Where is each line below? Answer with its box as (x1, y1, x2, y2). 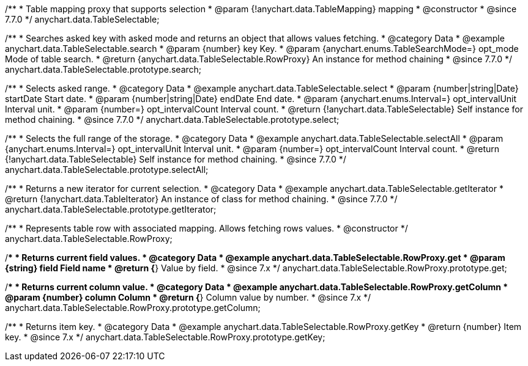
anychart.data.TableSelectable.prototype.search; (5, 64, 202, 75)
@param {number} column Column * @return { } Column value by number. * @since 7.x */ (5, 292, 371, 302)
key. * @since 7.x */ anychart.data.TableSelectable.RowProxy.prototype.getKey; (5, 332, 325, 342)
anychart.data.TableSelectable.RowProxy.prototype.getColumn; (5, 302, 261, 313)
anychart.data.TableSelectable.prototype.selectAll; (5, 164, 209, 175)
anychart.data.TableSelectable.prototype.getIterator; (5, 204, 217, 214)
